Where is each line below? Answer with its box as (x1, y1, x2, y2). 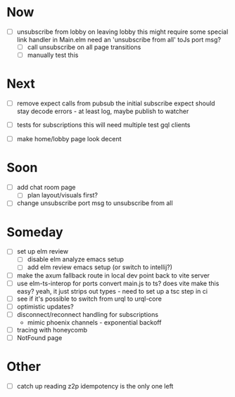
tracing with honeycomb (16, 325, 87, 334)
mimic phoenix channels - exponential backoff (27, 318, 162, 327)
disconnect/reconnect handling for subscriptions (16, 310, 159, 318)
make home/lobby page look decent (16, 135, 122, 143)
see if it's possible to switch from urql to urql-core (16, 294, 163, 303)
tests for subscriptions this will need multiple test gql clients (16, 121, 191, 129)
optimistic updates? (16, 302, 75, 311)
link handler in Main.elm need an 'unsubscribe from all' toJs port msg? (16, 36, 221, 44)
